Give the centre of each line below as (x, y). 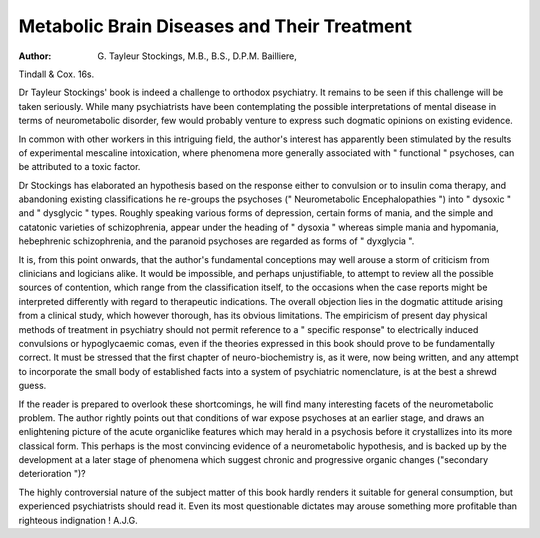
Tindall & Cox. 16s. (56, 74)
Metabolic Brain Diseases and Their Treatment (215, 26)
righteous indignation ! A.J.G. (78, 520)
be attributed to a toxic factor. (79, 167)
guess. (32, 386)
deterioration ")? (52, 474)
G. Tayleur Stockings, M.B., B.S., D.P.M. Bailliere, (197, 56)
